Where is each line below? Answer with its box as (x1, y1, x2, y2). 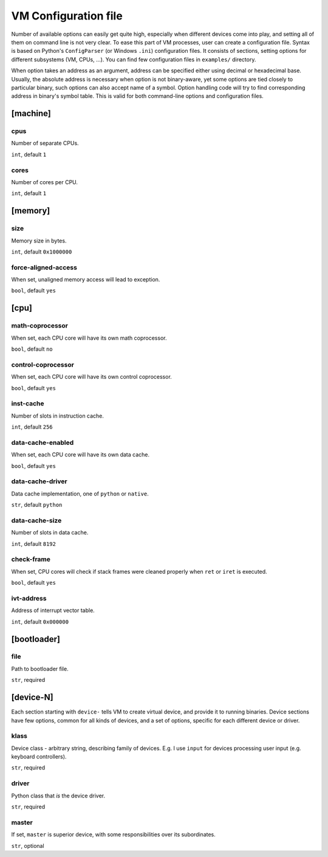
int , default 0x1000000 (11, 248, 72, 255)
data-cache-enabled (11, 438, 74, 447)
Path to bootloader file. (11, 665, 69, 672)
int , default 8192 (11, 540, 56, 547)
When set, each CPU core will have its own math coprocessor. (11, 334, 167, 342)
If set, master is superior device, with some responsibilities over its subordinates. (11, 831, 216, 838)
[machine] (11, 108, 52, 119)
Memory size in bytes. (11, 237, 67, 244)
